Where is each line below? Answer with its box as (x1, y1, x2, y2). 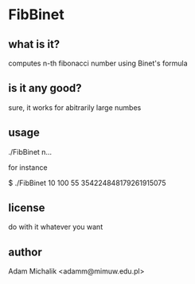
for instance (8, 162, 48, 172)
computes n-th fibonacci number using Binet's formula (8, 58, 189, 68)
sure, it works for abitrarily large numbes (8, 102, 142, 112)
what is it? (8, 37, 60, 51)
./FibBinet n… (8, 147, 53, 156)
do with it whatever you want (8, 222, 103, 232)
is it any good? (8, 81, 82, 95)
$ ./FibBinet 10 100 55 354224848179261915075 (8, 178, 166, 187)
